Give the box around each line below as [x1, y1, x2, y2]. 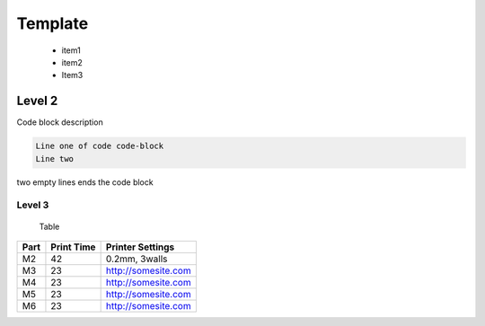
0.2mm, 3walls [105, 252, 168, 265]
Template [16, 13, 89, 33]
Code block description [16, 117, 103, 128]
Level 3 [16, 198, 49, 211]
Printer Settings [105, 241, 175, 253]
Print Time [50, 241, 96, 253]
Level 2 [16, 93, 58, 109]
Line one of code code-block [35, 141, 164, 152]
